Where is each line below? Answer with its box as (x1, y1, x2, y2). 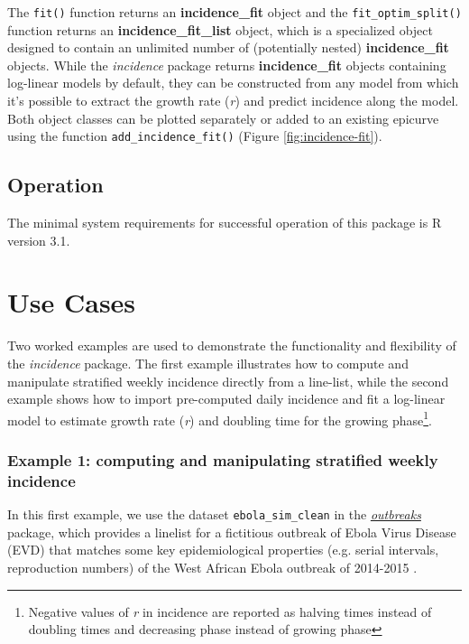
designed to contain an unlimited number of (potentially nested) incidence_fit (7, 38, 449, 57)
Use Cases (7, 284, 136, 321)
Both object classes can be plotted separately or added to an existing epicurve (7, 108, 439, 127)
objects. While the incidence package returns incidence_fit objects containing (7, 55, 446, 74)
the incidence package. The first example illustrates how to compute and (7, 353, 409, 372)
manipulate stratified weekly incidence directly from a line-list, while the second (7, 371, 449, 390)
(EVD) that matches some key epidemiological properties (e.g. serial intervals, (7, 540, 439, 559)
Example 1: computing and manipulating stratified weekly (7, 448, 438, 471)
